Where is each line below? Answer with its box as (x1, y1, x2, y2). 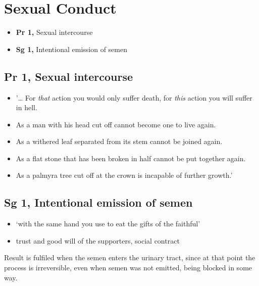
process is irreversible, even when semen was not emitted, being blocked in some (4, 262, 252, 273)
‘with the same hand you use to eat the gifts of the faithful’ (16, 218, 200, 229)
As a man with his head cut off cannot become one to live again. (16, 119, 216, 129)
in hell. (16, 102, 37, 113)
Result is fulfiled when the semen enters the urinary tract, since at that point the (4, 252, 255, 263)
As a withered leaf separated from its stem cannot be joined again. (16, 136, 223, 147)
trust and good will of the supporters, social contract (16, 235, 180, 246)
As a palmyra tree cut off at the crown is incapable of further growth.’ (16, 170, 233, 180)
